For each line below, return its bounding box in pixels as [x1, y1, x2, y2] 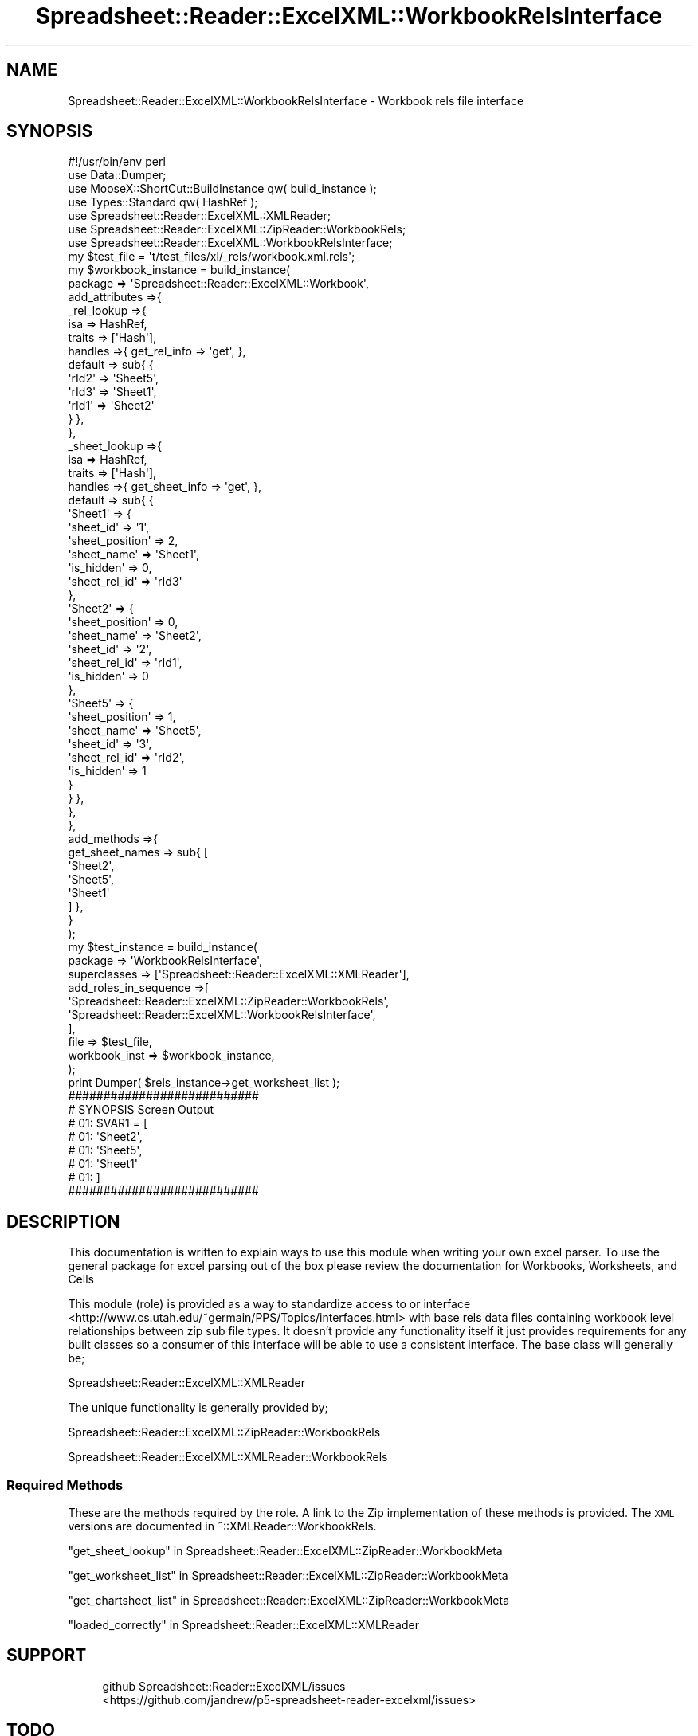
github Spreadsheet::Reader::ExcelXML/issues [102, 1679, 346, 1693]
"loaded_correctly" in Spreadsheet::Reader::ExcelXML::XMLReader [68, 1618, 419, 1632]
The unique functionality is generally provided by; [68, 1401, 328, 1415]
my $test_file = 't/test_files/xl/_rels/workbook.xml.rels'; [68, 249, 355, 264]
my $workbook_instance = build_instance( [68, 263, 291, 277]
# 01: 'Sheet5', [68, 1143, 143, 1158]
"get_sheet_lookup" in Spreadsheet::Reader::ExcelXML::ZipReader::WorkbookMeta [68, 1544, 503, 1558]
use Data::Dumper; [68, 168, 167, 182]
